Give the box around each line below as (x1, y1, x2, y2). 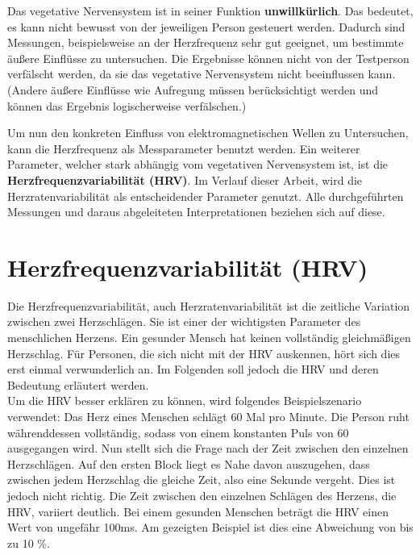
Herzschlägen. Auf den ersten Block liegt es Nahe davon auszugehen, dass (7, 455, 370, 472)
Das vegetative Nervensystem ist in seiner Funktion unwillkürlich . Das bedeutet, (7, 2, 414, 19)
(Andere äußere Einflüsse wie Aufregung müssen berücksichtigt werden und (7, 81, 379, 98)
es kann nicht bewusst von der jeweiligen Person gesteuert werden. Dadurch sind (7, 18, 405, 35)
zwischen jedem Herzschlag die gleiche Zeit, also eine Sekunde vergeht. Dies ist (7, 471, 396, 488)
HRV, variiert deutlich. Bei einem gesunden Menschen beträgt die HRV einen (7, 503, 389, 520)
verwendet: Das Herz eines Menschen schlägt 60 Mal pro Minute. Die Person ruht (7, 408, 410, 424)
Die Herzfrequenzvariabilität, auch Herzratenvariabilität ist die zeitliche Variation (7, 297, 410, 314)
